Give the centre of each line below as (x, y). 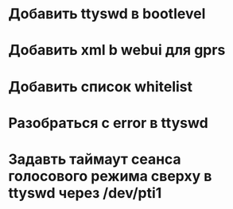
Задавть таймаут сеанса (95, 159)
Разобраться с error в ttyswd (108, 123)
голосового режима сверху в (110, 176)
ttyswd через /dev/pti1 (85, 193)
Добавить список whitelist (101, 86)
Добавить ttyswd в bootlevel (107, 14)
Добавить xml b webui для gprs (117, 50)
